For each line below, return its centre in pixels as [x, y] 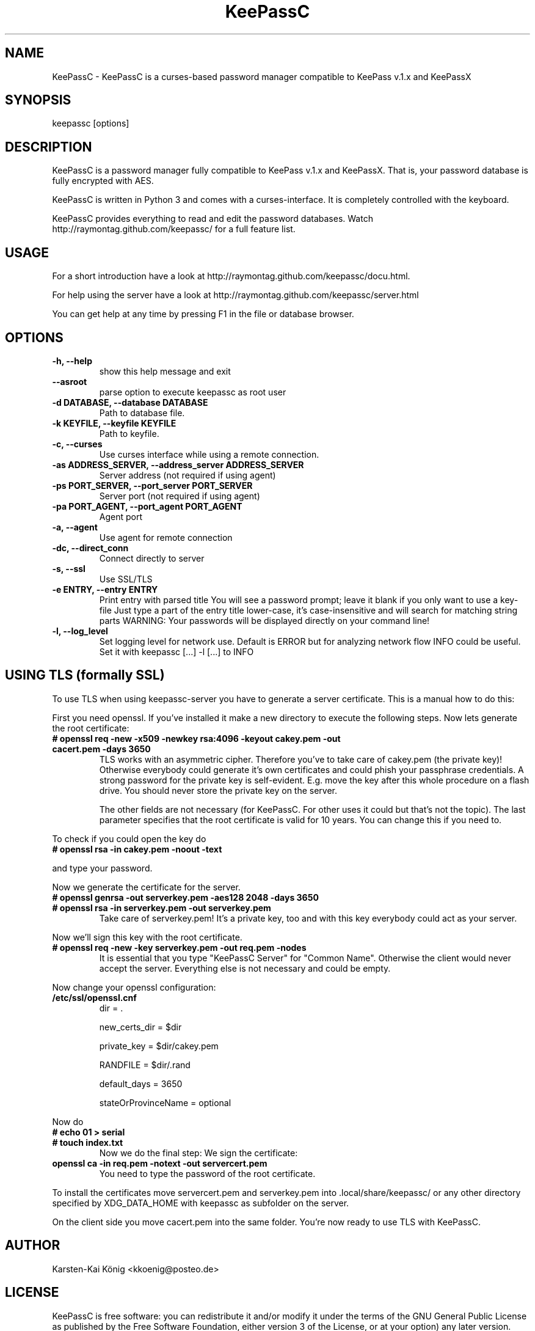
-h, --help [72, 361]
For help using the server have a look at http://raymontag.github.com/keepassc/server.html [235, 295]
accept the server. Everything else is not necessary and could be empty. [245, 968]
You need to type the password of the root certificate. [207, 1173]
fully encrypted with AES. [103, 181]
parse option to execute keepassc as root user [193, 392]
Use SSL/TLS [126, 579]
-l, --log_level [80, 631]
